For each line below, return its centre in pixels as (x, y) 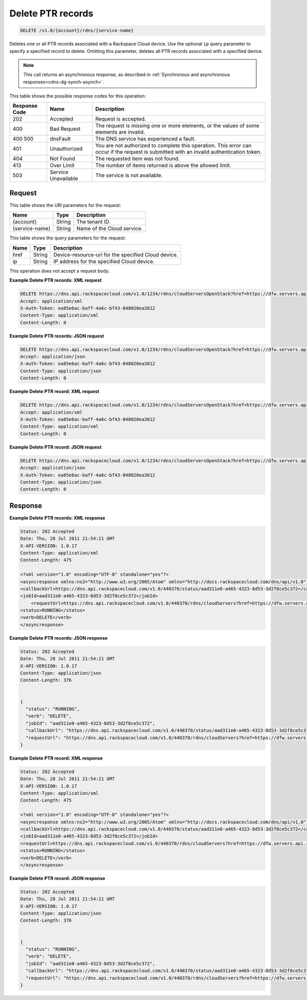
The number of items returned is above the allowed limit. (163, 166)
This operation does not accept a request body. (60, 271)
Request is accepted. (121, 119)
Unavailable (64, 178)
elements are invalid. (120, 132)
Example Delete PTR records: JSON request (57, 336)
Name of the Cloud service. (109, 229)
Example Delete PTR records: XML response (57, 518)
